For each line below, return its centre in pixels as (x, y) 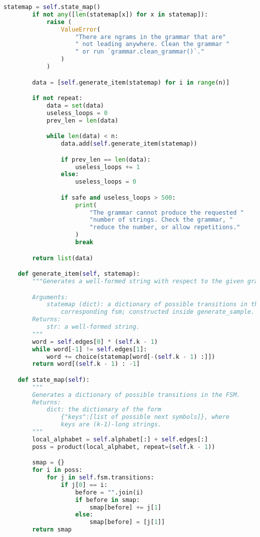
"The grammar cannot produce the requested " (167, 212)
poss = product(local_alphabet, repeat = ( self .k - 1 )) (124, 447)
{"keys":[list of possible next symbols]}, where (145, 417)
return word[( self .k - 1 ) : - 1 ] (86, 364)
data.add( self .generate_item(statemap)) (129, 144)
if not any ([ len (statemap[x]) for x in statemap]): (120, 14)
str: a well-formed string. (93, 327)
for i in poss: (57, 470)
